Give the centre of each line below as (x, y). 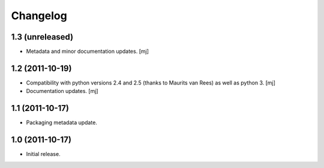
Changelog (39, 16)
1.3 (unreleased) (42, 37)
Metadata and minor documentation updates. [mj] (88, 52)
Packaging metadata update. (61, 122)
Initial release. (43, 154)
